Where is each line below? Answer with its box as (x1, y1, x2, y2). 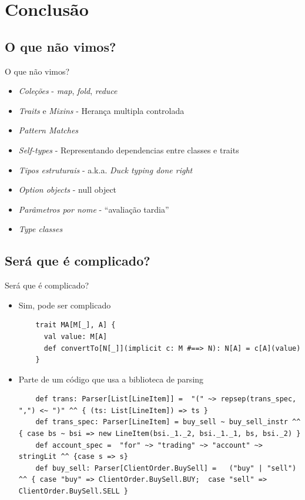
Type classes (18, 223, 63, 235)
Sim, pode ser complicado (18, 298, 111, 311)
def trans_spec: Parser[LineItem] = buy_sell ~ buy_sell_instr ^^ (35, 418, 301, 427)
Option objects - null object (18, 183, 117, 196)
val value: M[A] (43, 332, 108, 341)
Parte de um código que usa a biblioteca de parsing (18, 373, 204, 385)
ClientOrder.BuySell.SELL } (18, 487, 128, 496)
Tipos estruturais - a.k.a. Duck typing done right (18, 163, 193, 176)
